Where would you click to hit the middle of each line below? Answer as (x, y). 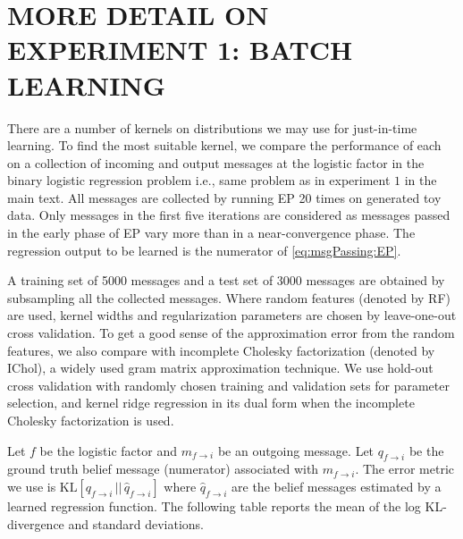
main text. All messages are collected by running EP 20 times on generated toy (224, 197)
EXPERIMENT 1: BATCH (180, 50)
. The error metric (404, 469)
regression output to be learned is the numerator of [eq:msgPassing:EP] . (204, 250)
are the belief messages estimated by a (337, 486)
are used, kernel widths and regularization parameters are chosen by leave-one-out (232, 315)
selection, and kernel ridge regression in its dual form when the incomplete (211, 403)
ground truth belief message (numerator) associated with (163, 469)
